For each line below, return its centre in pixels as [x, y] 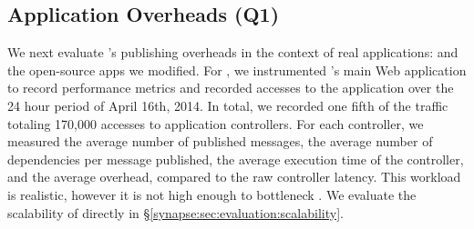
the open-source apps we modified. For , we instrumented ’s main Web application [237, 70]
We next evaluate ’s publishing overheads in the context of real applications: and [233, 52]
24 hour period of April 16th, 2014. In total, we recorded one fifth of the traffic [228, 105]
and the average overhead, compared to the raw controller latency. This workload [234, 177]
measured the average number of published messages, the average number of [220, 141]
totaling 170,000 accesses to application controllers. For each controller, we [216, 123]
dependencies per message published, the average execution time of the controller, [236, 159]
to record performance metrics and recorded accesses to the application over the [231, 88]
